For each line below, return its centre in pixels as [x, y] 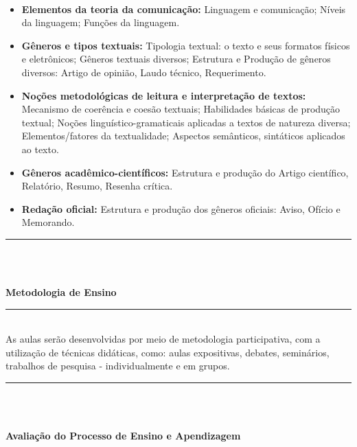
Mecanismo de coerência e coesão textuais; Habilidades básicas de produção [181, 109]
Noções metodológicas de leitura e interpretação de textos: [164, 95]
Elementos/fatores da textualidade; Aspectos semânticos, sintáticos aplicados [183, 136]
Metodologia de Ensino [61, 292]
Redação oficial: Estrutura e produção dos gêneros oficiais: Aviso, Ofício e [181, 208]
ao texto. [40, 149]
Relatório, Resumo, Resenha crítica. [97, 186]
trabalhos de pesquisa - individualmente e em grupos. [118, 366]
